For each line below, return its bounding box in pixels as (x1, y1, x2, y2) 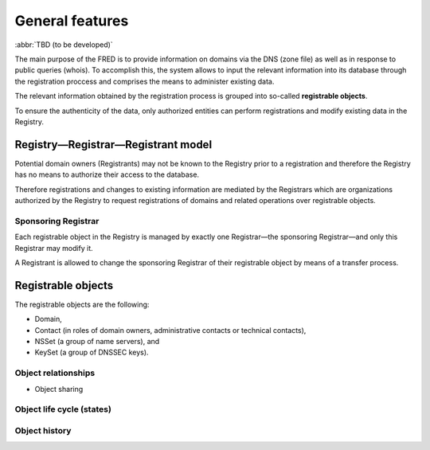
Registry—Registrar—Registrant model (14, 138, 213, 151)
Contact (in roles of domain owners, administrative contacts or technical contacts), (34, 325, 307, 335)
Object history (14, 425, 72, 436)
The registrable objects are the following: (14, 299, 150, 309)
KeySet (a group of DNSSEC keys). (34, 347, 149, 358)
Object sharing (34, 384, 84, 393)
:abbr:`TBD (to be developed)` (14, 40, 113, 49)
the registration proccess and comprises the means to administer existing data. (14, 76, 275, 86)
